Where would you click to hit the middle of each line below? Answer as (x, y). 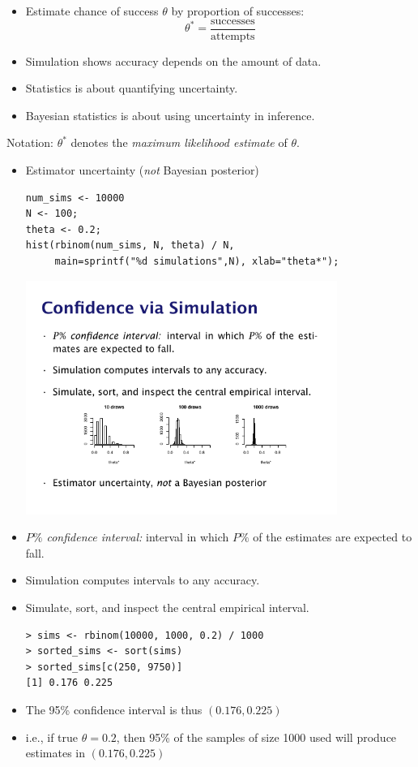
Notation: (30, 142)
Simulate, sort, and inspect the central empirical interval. (167, 608)
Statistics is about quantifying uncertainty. (132, 88)
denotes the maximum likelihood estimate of (179, 142)
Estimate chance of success (92, 11)
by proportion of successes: (238, 11)
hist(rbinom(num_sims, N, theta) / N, (130, 246)
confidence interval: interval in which (138, 537)
